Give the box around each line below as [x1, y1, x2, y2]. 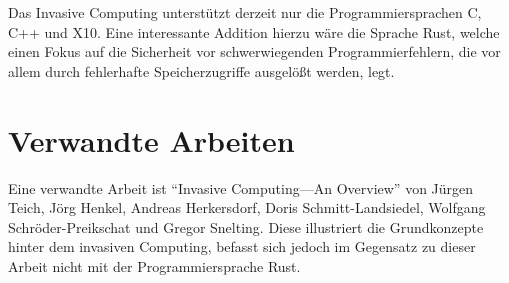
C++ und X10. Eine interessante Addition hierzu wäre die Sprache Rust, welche [8, 21, 500, 42]
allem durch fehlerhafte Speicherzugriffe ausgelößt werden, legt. [8, 60, 395, 81]
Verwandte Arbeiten [8, 119, 295, 160]
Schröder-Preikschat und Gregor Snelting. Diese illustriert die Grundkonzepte [8, 216, 484, 237]
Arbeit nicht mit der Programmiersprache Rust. [8, 255, 301, 276]
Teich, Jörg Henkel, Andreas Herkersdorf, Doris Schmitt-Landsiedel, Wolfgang [8, 197, 486, 218]
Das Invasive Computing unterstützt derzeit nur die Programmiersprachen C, [8, 2, 482, 22]
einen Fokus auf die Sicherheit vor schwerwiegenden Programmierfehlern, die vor [8, 41, 501, 62]
